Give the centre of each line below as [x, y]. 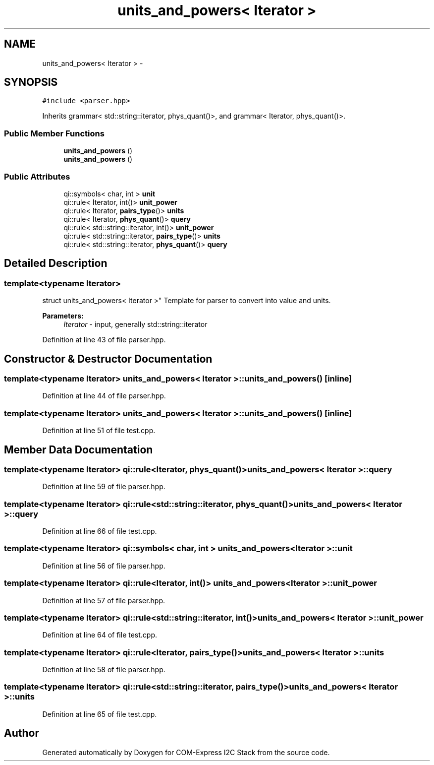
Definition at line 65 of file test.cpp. [100, 714]
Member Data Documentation [79, 449]
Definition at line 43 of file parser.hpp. [104, 340]
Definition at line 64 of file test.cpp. [100, 635]
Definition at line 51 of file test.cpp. [99, 431]
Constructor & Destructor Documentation [108, 359]
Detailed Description [56, 263]
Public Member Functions [54, 133]
